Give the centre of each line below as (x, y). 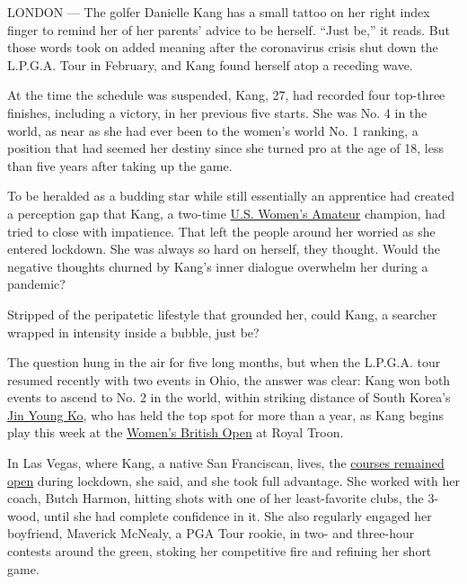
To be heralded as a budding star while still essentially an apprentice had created (231, 196)
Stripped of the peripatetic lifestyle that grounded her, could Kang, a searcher (222, 314)
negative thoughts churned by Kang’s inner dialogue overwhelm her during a (218, 266)
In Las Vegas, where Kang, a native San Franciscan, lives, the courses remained (226, 463)
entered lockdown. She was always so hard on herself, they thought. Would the (224, 249)
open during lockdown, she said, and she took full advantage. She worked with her (234, 480)
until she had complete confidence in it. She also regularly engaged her (238, 515)
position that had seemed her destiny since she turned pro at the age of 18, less (225, 148)
